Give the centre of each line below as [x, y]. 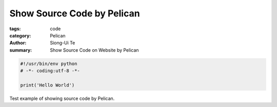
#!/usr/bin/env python [49, 63]
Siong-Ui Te [63, 43]
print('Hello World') [47, 85]
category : [20, 35]
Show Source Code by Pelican [75, 13]
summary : [21, 50]
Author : [18, 43]
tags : [15, 29]
